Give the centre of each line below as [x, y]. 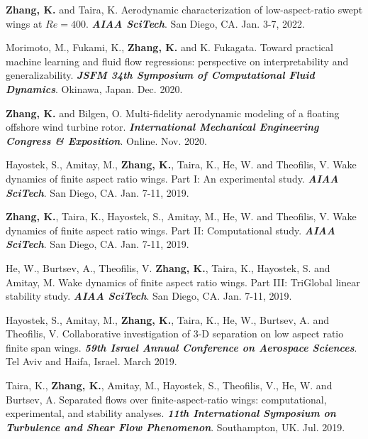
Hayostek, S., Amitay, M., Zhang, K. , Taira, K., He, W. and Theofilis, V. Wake [181, 164]
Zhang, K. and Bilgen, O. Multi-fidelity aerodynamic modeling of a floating [173, 113]
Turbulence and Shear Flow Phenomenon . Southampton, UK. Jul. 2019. [175, 427]
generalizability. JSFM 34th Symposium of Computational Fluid [160, 75]
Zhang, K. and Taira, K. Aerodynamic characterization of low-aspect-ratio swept [184, 9]
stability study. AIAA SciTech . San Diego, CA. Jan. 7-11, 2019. [149, 296]
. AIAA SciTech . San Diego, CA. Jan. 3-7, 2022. [195, 23]
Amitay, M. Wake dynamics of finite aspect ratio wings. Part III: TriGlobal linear [183, 282]
